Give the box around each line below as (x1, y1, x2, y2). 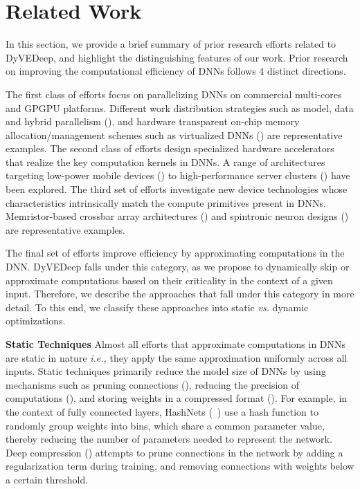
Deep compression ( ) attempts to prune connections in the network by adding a (6, 445, 343, 459)
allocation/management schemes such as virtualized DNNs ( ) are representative (6, 127, 343, 142)
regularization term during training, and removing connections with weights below (6, 459, 354, 473)
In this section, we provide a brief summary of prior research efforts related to (6, 37, 336, 51)
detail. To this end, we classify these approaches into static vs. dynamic (6, 299, 309, 314)
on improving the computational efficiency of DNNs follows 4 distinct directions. (6, 64, 346, 78)
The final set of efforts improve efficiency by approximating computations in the (6, 246, 345, 260)
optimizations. (6, 313, 66, 328)
